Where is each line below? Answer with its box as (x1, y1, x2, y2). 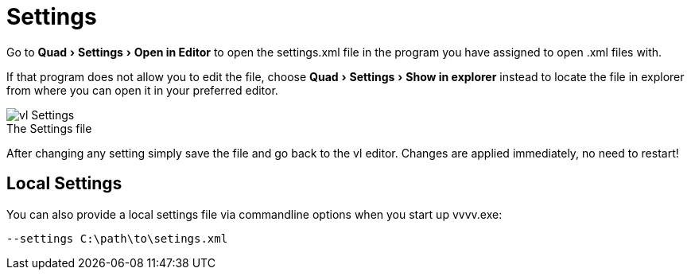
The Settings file (6, 121, 92, 135)
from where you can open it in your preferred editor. (6, 83, 278, 97)
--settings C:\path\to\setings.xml (6, 231, 228, 245)
